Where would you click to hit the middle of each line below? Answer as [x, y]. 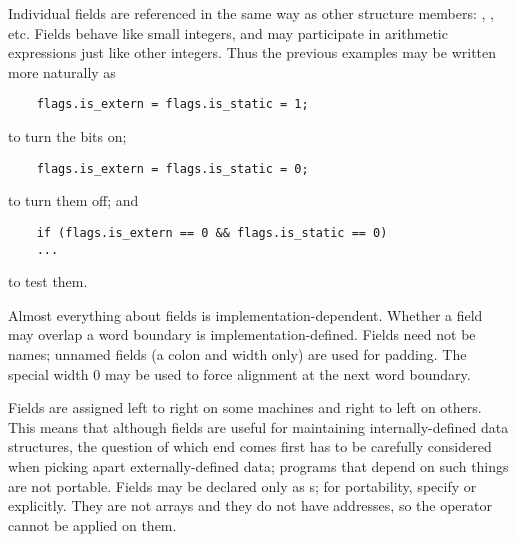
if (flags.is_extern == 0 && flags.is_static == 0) [212, 232]
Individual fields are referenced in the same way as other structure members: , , [251, 13]
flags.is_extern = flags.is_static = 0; [172, 168]
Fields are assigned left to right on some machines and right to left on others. [245, 407]
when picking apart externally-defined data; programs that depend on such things [258, 465]
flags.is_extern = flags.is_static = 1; [172, 104]
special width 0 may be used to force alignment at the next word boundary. [239, 373]
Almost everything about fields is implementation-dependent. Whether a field [245, 314]
